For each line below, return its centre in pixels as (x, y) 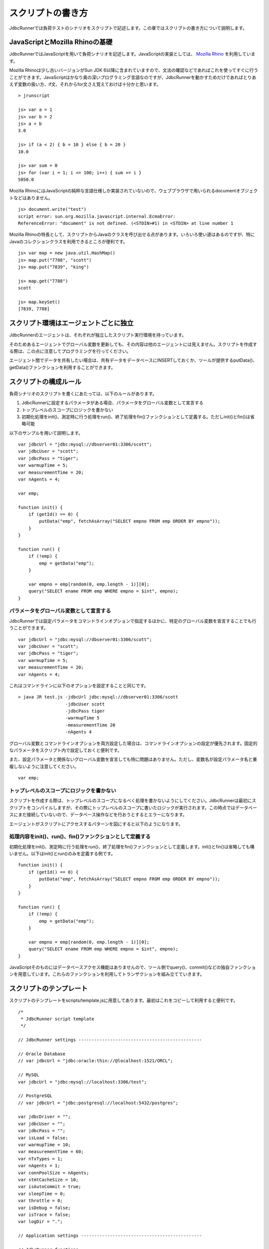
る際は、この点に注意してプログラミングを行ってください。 (70, 351)
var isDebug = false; (44, 1208)
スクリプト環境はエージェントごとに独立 (71, 323)
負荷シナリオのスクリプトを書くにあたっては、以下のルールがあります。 (83, 393)
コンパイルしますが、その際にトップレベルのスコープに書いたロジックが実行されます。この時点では (133, 807)
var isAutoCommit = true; (50, 1187)
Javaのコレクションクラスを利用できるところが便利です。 (68, 241)
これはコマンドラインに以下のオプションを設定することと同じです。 (79, 685)
